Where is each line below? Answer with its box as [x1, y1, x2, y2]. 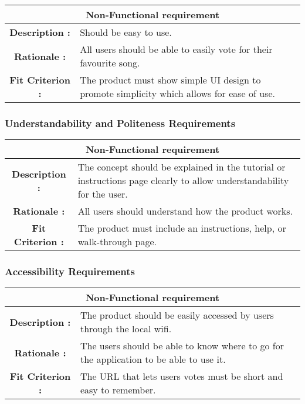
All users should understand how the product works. [77, 204, 293, 218]
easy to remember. [80, 383, 156, 397]
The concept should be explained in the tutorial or [77, 160, 286, 174]
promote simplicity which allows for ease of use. [80, 86, 275, 100]
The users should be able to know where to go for [80, 339, 284, 353]
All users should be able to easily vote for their [80, 42, 273, 56]
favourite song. [80, 56, 140, 69]
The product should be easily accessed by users [80, 308, 274, 322]
